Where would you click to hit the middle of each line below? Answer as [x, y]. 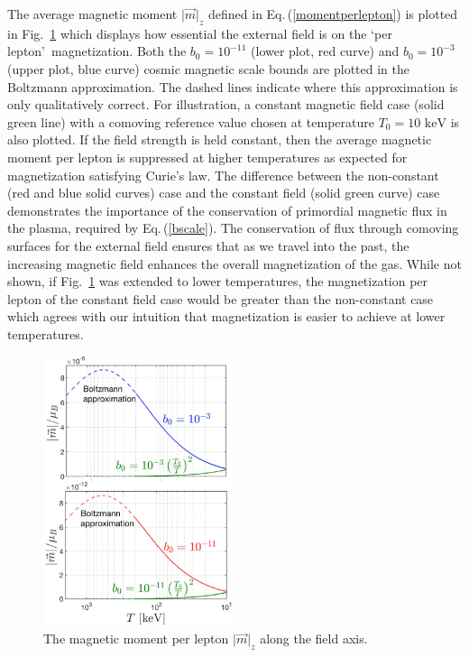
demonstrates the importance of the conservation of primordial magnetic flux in [227, 210]
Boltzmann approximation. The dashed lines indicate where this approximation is [233, 86]
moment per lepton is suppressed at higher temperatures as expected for [207, 157]
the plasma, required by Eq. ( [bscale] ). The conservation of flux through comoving [233, 228]
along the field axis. [314, 638]
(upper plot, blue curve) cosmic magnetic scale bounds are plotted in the [209, 68]
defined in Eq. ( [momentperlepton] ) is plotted [333, 14]
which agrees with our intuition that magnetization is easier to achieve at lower [226, 316]
